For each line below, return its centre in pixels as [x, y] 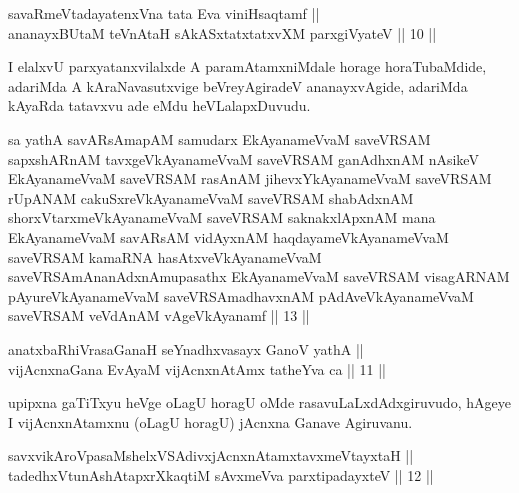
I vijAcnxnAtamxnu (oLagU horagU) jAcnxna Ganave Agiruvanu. [210, 421]
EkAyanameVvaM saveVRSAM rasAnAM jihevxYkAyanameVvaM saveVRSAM [250, 178]
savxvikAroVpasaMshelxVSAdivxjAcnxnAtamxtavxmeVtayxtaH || [211, 455]
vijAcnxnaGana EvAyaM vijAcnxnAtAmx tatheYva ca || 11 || [197, 368]
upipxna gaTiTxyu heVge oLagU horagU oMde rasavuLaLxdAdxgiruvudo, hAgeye [259, 402]
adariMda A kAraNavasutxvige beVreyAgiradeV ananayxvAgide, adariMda [238, 85]
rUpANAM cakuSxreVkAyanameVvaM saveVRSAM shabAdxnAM [211, 197]
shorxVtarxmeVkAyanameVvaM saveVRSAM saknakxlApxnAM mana [222, 217]
